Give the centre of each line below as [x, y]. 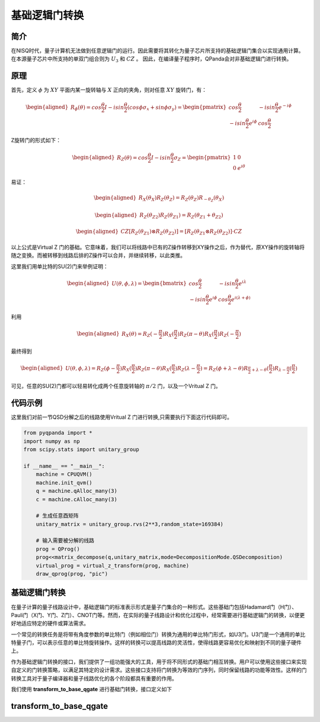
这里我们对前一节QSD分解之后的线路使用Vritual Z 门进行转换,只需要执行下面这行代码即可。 [122, 417]
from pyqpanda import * [58, 433]
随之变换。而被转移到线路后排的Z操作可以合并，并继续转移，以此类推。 [98, 255]
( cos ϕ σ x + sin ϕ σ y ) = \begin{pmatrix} [177, 108]
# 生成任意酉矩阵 [57, 516]
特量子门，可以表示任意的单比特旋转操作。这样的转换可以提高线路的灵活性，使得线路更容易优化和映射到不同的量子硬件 [156, 643]
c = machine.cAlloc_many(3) [77, 499]
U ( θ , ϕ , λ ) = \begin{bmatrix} [149, 283]
